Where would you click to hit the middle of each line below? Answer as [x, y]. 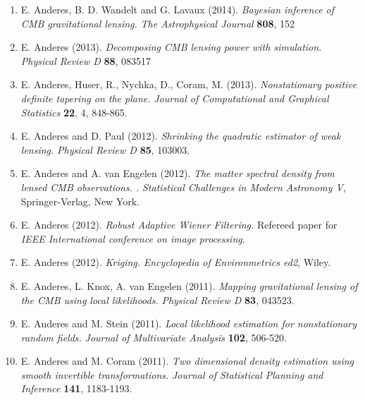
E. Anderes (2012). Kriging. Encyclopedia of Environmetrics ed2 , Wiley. [176, 262]
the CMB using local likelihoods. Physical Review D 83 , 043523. [157, 299]
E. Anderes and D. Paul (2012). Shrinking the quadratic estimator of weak [181, 136]
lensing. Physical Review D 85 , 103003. [105, 149]
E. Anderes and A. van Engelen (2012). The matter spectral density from [178, 173]
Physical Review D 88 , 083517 [86, 60]
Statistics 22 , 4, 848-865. [74, 112]
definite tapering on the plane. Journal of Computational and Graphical [175, 98]
